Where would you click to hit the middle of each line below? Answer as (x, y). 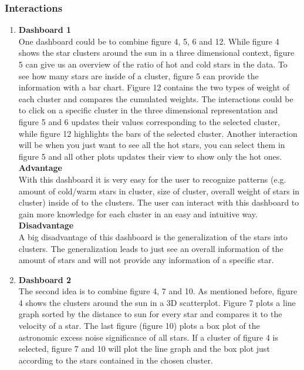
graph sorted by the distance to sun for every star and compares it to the (150, 314)
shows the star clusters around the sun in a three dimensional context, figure (156, 53)
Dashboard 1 (45, 30)
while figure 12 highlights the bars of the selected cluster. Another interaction (158, 133)
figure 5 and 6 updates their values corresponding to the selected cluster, (149, 121)
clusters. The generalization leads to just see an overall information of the (151, 248)
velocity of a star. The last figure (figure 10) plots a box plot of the (139, 326)
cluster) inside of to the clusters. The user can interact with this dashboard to (159, 202)
